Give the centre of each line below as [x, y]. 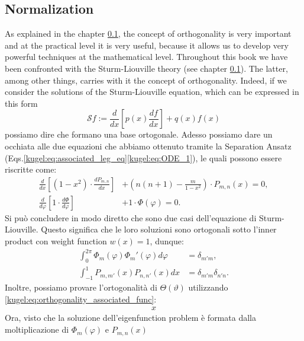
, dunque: [167, 240]
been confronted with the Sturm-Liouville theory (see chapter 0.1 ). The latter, [146, 68]
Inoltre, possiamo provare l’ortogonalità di [81, 287]
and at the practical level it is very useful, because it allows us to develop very [147, 45]
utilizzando [208, 287]
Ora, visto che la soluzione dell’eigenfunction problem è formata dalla [130, 318]
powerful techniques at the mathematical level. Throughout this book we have [146, 57]
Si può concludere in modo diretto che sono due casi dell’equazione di [131, 217]
